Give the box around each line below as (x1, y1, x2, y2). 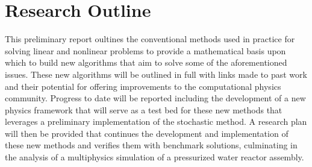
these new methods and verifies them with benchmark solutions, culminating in (5, 139, 298, 151)
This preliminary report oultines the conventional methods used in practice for (5, 33, 295, 45)
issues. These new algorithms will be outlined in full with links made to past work (5, 68, 307, 80)
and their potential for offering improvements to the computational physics (5, 80, 281, 92)
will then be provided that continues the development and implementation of (5, 127, 289, 139)
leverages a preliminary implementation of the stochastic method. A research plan (5, 115, 307, 128)
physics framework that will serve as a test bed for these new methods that (5, 103, 282, 116)
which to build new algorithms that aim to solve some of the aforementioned (5, 56, 287, 69)
